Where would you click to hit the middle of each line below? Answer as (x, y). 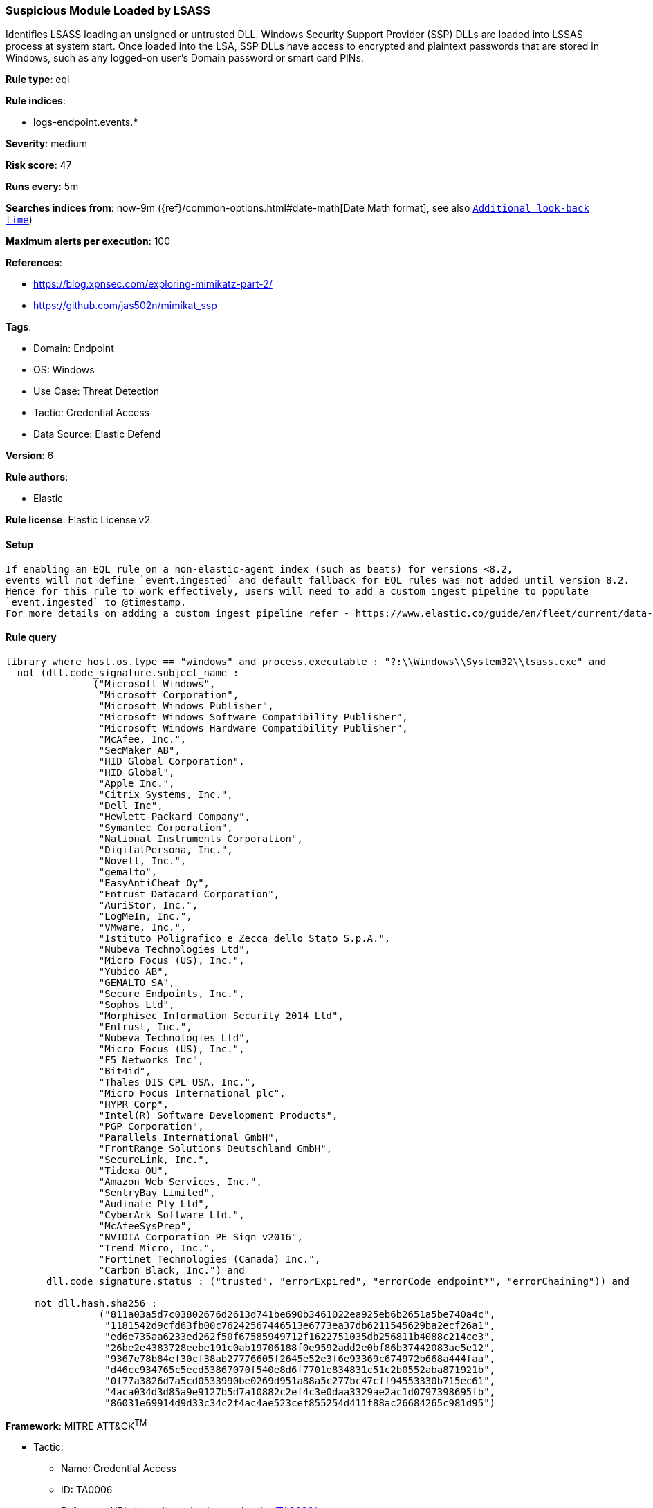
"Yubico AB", (134, 971)
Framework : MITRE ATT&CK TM (76, 1425)
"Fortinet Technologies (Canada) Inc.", (210, 1259)
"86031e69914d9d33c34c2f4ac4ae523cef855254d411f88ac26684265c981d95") (300, 1403)
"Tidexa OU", (134, 1170)
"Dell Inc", (131, 805)
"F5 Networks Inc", (151, 1060)
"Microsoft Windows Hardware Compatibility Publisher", (253, 728)
